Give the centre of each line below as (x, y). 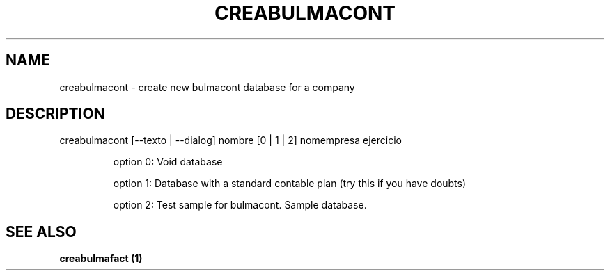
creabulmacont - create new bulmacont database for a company (207, 87)
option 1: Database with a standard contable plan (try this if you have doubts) (290, 184)
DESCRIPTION (55, 114)
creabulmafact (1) (101, 259)
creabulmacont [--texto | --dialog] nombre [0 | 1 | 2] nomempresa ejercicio (230, 140)
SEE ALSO (41, 232)
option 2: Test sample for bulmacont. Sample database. (240, 205)
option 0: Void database (168, 162)
